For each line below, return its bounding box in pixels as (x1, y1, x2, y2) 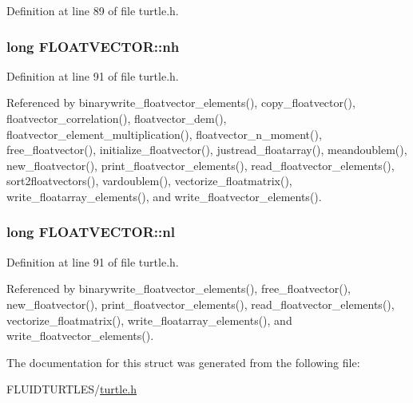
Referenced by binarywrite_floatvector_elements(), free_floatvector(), (6, 280, 351, 297)
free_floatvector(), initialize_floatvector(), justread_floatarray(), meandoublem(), (6, 141, 407, 158)
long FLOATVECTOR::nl (6, 222, 175, 242)
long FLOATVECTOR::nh (6, 36, 180, 56)
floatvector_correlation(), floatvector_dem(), (6, 110, 227, 126)
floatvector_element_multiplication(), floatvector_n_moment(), (6, 125, 322, 142)
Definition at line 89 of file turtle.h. (6, 2, 179, 18)
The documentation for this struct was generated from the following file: (6, 354, 360, 370)
